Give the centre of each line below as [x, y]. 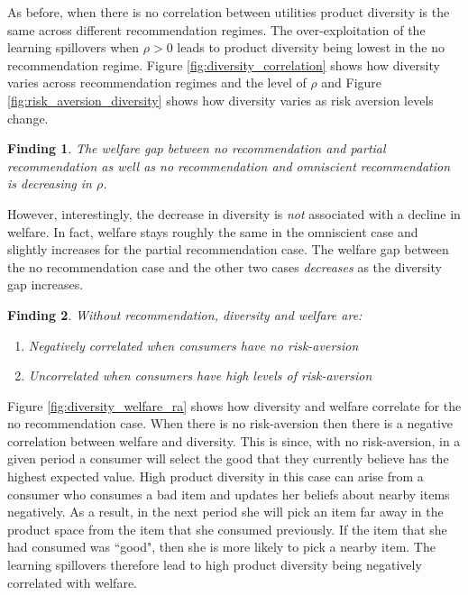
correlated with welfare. [73, 582]
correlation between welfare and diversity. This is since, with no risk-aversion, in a [234, 440]
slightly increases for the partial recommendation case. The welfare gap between [228, 249]
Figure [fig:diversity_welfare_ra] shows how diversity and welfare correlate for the [234, 405]
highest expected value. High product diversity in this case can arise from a [216, 476]
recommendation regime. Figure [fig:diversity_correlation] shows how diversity [224, 64]
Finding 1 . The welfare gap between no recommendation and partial [197, 148]
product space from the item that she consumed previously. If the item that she [227, 529]
